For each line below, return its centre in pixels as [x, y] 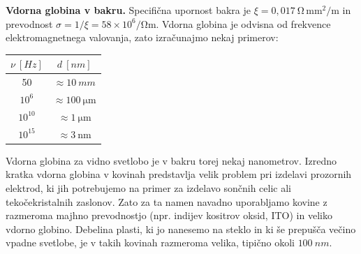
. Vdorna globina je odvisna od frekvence [243, 23]
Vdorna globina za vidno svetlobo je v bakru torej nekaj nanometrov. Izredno [171, 160]
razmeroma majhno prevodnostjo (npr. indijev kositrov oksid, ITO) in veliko [169, 215]
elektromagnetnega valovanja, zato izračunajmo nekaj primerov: [142, 37]
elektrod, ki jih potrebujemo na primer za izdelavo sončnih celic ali [148, 187]
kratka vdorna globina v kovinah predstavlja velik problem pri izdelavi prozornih [179, 174]
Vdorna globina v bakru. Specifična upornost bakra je [128, 10]
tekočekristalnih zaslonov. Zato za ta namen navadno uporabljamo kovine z [167, 201]
